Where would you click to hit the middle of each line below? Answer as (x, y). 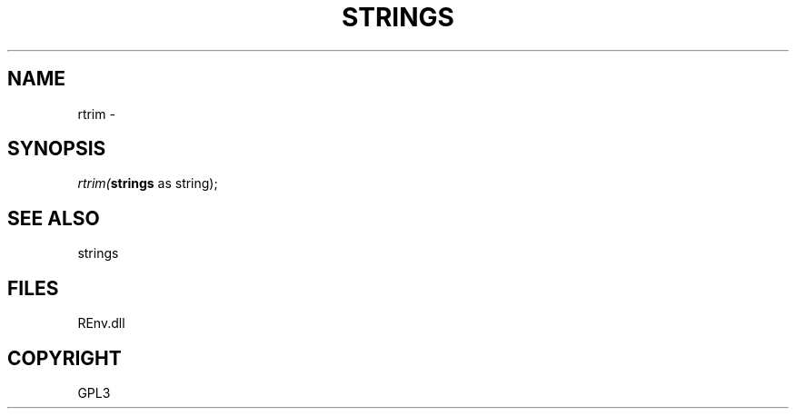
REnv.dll (101, 323)
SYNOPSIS (57, 149)
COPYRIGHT (65, 358)
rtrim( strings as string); (148, 183)
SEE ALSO (54, 218)
